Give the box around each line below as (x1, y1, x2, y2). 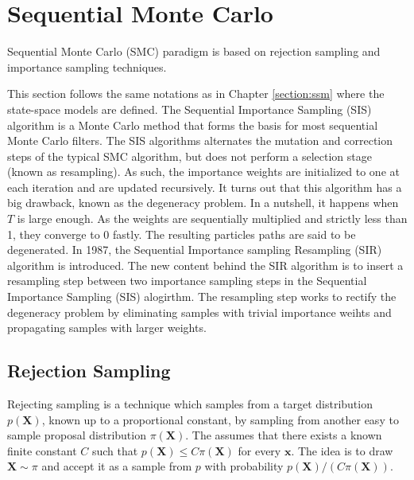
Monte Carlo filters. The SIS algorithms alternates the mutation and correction (7, 132, 393, 149)
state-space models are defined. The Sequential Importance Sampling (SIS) (7, 100, 372, 117)
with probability (204, 458, 284, 474)
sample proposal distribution (7, 427, 146, 443)
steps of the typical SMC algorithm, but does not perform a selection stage (7, 147, 372, 164)
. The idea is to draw (291, 442, 393, 459)
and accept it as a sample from (41, 458, 192, 474)
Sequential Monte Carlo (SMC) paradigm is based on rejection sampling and (7, 43, 381, 60)
